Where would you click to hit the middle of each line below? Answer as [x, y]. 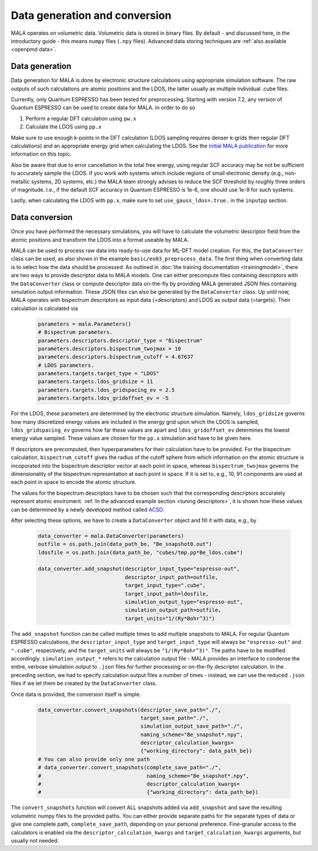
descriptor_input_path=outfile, [171, 577]
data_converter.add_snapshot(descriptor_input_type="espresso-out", [139, 569]
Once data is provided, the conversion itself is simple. [76, 694]
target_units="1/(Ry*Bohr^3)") [170, 618]
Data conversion [42, 217]
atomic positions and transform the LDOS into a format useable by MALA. [100, 239]
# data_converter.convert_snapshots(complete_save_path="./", [130, 768]
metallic [21, 181]
